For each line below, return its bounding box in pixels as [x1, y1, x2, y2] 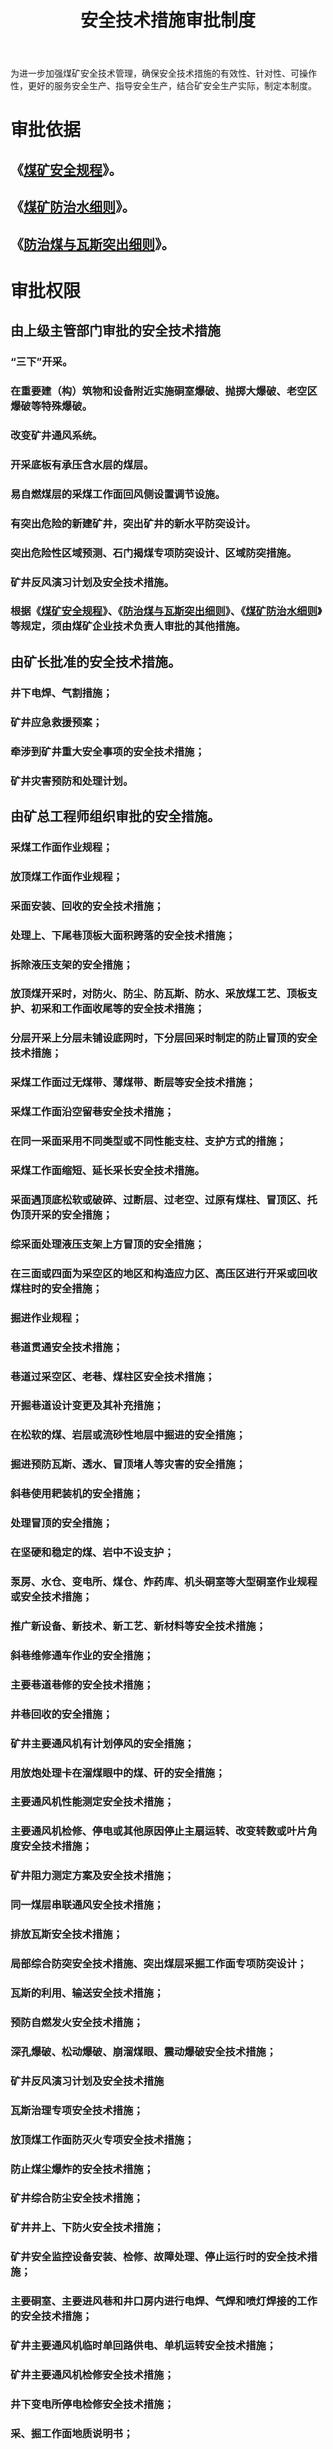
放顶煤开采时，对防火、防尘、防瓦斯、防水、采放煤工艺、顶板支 [10, 987, 318, 1001]
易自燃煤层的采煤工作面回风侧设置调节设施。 [10, 487, 226, 501]
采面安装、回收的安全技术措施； [10, 899, 165, 913]
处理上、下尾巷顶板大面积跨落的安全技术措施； [10, 928, 236, 942]
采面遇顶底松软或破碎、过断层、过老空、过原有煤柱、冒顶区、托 [10, 1192, 318, 1206]
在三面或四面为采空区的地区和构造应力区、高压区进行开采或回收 [10, 1266, 318, 1280]
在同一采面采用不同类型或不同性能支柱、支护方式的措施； [10, 1134, 287, 1148]
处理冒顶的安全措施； [10, 1516, 113, 1530]
